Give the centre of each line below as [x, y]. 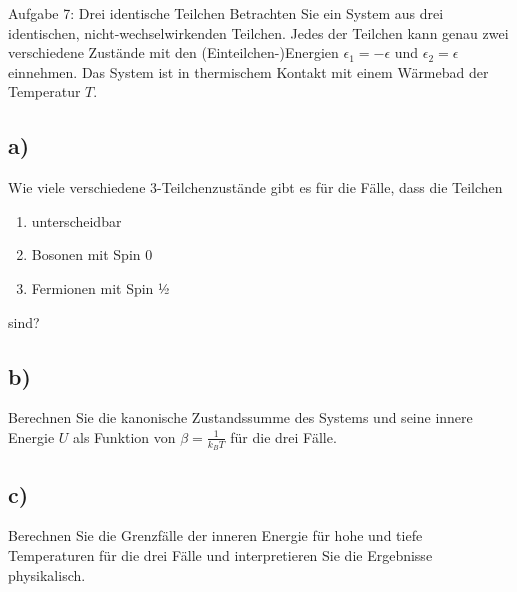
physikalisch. [47, 574]
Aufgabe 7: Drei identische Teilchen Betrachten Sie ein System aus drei [226, 13]
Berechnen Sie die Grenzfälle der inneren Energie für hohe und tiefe [215, 535]
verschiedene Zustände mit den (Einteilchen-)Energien [173, 52]
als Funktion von [124, 436]
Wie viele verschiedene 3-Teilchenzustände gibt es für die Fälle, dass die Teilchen [255, 187]
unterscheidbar [76, 220]
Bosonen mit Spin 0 [92, 254]
